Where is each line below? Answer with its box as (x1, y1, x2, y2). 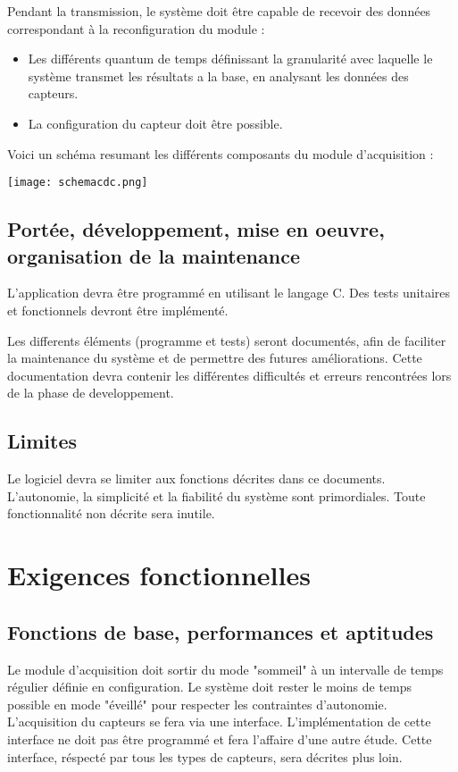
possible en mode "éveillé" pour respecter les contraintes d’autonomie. (7, 694, 387, 713)
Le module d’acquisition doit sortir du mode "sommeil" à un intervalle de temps (7, 659, 444, 678)
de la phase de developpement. (7, 383, 174, 402)
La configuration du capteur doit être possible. (28, 113, 283, 132)
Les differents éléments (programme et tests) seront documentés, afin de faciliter (7, 331, 446, 349)
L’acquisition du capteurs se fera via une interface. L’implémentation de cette (7, 712, 431, 731)
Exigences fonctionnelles (7, 557, 311, 593)
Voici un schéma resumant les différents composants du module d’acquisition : (7, 144, 434, 163)
